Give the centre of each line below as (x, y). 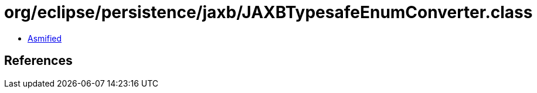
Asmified (45, 38)
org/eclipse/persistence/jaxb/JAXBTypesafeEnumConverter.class (268, 12)
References (38, 61)
